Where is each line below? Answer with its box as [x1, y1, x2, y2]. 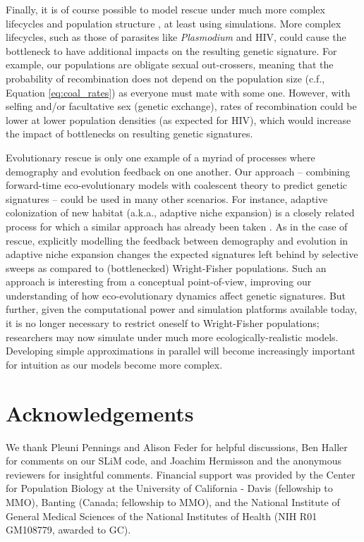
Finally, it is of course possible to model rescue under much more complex [6, 2, 325, 16]
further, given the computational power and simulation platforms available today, [6, 302, 358, 316]
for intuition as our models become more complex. [6, 357, 223, 371]
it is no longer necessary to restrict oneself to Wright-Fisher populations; [6, 316, 320, 331]
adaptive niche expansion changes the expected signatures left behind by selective [6, 247, 358, 261]
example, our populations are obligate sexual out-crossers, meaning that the [6, 57, 334, 72]
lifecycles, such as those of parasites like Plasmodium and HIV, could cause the [6, 30, 346, 44]
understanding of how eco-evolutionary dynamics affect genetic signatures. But [6, 288, 346, 302]
